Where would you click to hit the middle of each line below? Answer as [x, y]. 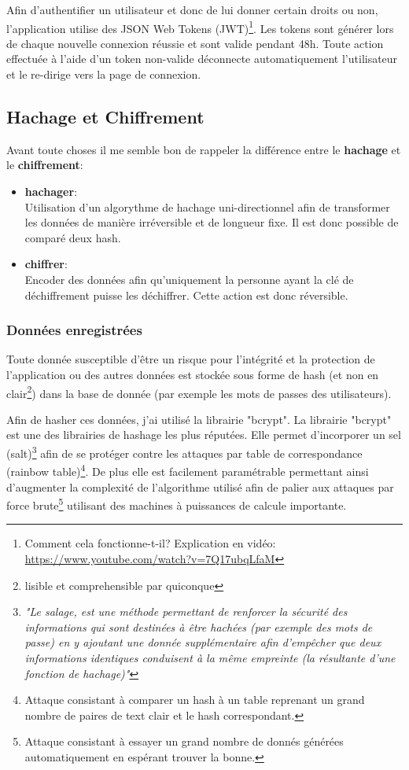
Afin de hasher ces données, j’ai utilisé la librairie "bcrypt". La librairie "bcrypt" [199, 419]
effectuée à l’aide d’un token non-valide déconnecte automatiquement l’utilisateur [202, 59]
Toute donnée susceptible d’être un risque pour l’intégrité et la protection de [191, 359]
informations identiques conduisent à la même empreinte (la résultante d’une [210, 657]
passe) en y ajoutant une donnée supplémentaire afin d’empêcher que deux [203, 642]
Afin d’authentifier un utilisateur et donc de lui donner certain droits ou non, [192, 9]
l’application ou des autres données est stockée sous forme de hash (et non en [193, 374]
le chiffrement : [45, 165]
